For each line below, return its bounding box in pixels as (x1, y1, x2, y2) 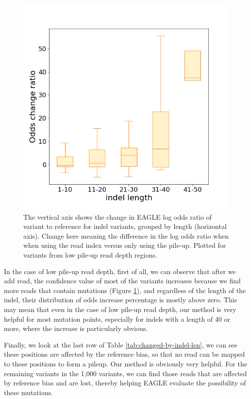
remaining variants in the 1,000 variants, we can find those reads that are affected (4, 368, 247, 378)
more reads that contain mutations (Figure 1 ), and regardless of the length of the (4, 285, 246, 295)
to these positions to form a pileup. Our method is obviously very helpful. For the (4, 358, 247, 368)
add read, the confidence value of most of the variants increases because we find (4, 276, 241, 286)
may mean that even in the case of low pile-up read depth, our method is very (4, 304, 236, 314)
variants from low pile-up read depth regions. (23, 249, 157, 260)
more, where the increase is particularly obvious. (4, 323, 148, 333)
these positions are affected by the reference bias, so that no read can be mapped (4, 349, 245, 359)
